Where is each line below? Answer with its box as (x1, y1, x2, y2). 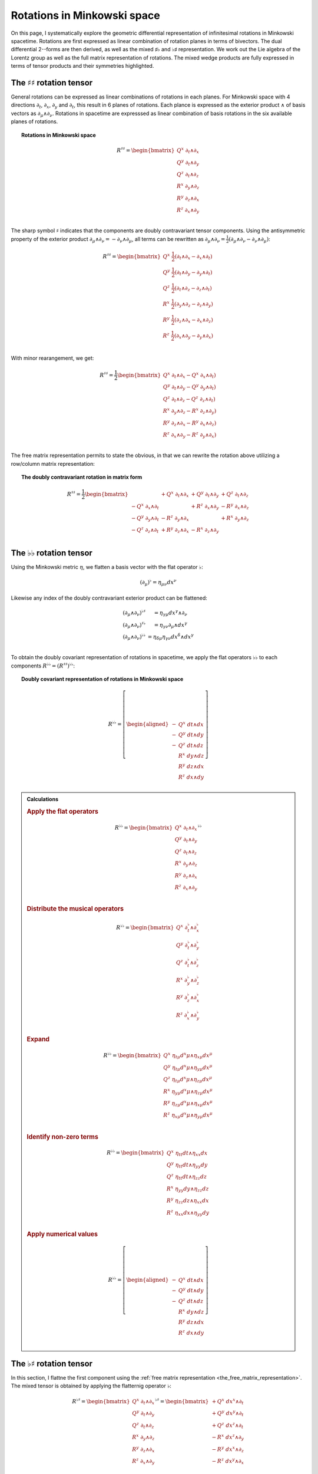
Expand (26, 1035, 50, 1044)
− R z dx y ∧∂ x (211, 1457, 244, 1466)
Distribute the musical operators (26, 905, 124, 913)
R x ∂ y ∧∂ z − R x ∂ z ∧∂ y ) (163, 407, 217, 416)
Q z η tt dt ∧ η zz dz (166, 1172, 207, 1182)
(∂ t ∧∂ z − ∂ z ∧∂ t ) (174, 285, 212, 293)
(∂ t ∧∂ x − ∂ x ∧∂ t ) (174, 253, 213, 261)
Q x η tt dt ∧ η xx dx (166, 1149, 208, 1158)
